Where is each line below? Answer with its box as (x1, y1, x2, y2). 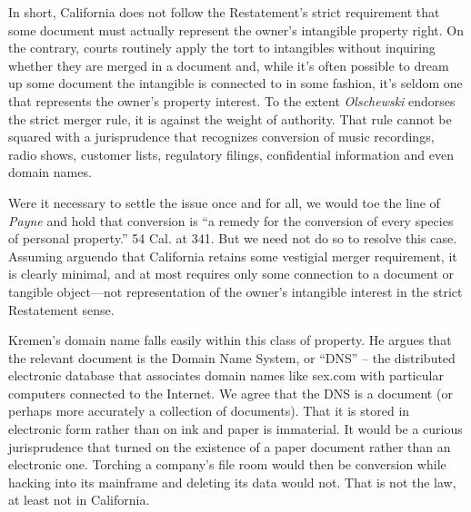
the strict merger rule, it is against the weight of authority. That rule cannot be (8, 109, 452, 128)
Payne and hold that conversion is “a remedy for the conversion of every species (8, 211, 454, 230)
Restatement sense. (8, 300, 115, 319)
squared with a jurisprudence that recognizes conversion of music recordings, (8, 127, 435, 146)
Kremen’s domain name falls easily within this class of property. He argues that (8, 330, 452, 350)
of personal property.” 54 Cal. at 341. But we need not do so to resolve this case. (8, 229, 457, 248)
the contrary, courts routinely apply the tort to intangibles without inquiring (8, 38, 436, 57)
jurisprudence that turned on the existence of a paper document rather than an (8, 437, 451, 456)
